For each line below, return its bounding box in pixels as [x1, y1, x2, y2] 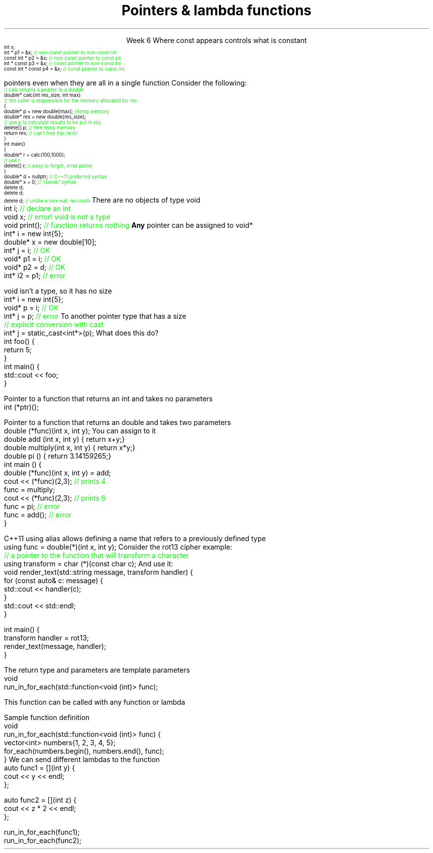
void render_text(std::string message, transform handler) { [4, 567, 193, 576]
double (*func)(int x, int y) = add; [4, 468, 111, 477]
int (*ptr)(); [4, 402, 39, 411]
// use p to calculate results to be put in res [4, 119, 101, 125]
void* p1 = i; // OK [4, 254, 61, 263]
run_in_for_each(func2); [4, 836, 82, 845]
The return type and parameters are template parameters [4, 665, 190, 674]
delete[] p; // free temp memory [4, 125, 76, 130]
